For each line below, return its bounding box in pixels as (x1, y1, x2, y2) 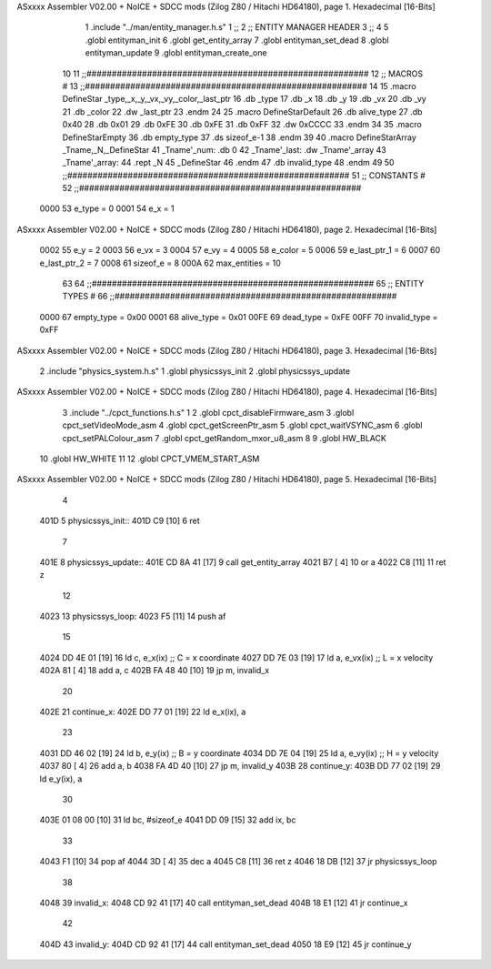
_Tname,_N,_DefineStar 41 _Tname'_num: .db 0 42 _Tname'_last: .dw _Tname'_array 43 (62, 144, 386, 155)
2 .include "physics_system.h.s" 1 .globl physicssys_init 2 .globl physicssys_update (39, 365, 350, 377)
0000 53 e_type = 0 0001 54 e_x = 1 (39, 203, 175, 214)
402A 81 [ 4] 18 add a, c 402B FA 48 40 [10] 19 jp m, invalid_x (39, 665, 270, 676)
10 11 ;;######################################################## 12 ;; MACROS (62, 68, 423, 79)
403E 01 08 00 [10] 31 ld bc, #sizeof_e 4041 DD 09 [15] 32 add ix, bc (39, 814, 296, 825)
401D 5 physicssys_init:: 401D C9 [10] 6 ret (39, 515, 200, 527)
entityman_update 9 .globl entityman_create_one (85, 47, 267, 58)
